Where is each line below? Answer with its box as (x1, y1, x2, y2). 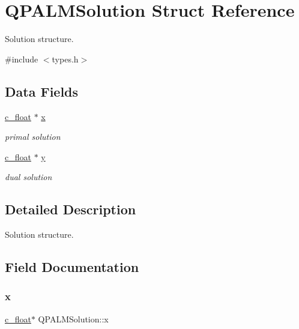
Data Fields (5, 82, 79, 100)
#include (5, 52, 38, 65)
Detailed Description (5, 200, 136, 219)
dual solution (5, 171, 52, 183)
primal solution (5, 130, 61, 143)
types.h (52, 52, 79, 65)
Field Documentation (5, 258, 139, 276)
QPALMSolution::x (38, 312, 109, 325)
